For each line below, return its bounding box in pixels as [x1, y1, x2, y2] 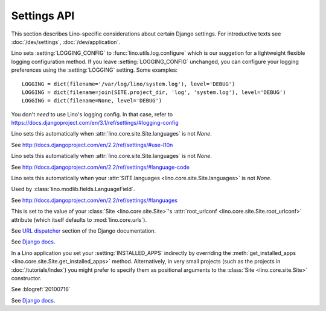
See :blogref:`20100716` [11, 286, 71, 293]
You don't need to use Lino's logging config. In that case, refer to [11, 110, 173, 118]
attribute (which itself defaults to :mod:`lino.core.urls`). [11, 216, 147, 223]
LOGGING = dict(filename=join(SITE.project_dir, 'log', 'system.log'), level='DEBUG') [22, 89, 286, 96]
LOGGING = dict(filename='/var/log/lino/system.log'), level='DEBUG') [22, 80, 235, 87]
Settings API [11, 9, 75, 22]
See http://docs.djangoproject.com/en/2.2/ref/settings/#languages [11, 196, 178, 204]
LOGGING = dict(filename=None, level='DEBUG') [22, 97, 162, 104]
